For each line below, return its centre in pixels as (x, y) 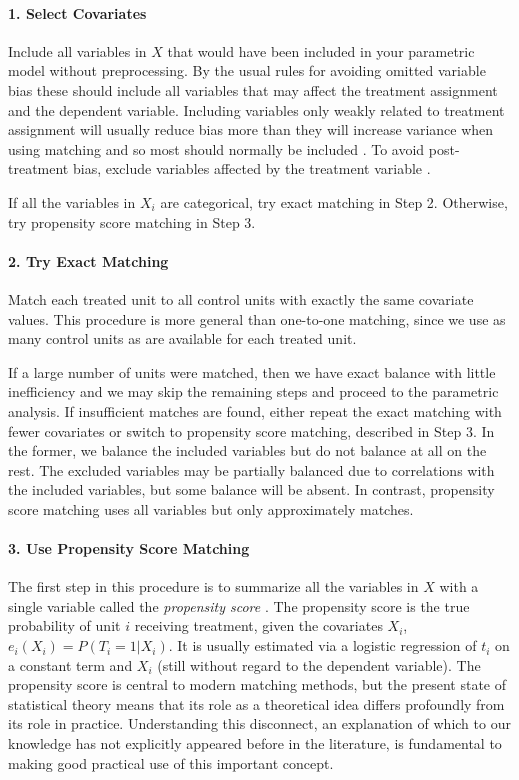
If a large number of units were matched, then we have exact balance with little (252, 371)
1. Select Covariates (77, 12)
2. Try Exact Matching (88, 260)
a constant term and (70, 664)
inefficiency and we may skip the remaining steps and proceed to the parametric (253, 391)
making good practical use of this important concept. (171, 762)
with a (459, 586)
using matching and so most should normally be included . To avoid (216, 148)
